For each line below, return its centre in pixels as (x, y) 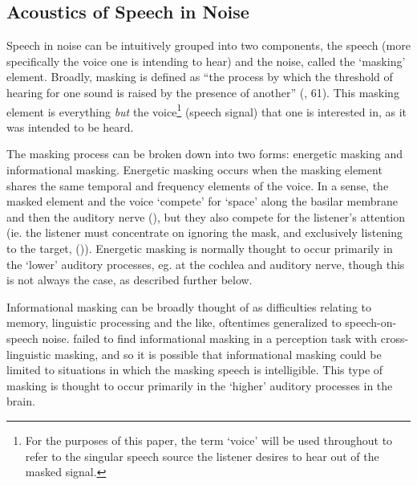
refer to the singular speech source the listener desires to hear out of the (202, 456)
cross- (395, 338)
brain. (21, 401)
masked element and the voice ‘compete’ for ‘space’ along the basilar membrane (202, 201)
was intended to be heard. (70, 126)
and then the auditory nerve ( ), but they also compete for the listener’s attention (206, 216)
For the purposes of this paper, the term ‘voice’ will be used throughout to (209, 440)
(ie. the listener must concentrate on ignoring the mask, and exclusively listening (204, 232)
